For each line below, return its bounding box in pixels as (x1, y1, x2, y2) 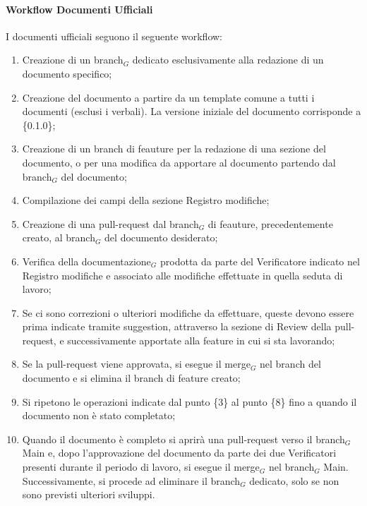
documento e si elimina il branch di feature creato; (22, 371, 241, 385)
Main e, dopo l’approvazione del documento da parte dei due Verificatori (22, 445, 337, 460)
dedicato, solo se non (249, 473, 339, 488)
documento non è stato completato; (22, 408, 176, 423)
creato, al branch (22, 230, 95, 245)
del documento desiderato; (104, 230, 218, 245)
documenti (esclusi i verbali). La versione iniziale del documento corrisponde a (22, 104, 361, 119)
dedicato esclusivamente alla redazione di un (132, 52, 324, 67)
